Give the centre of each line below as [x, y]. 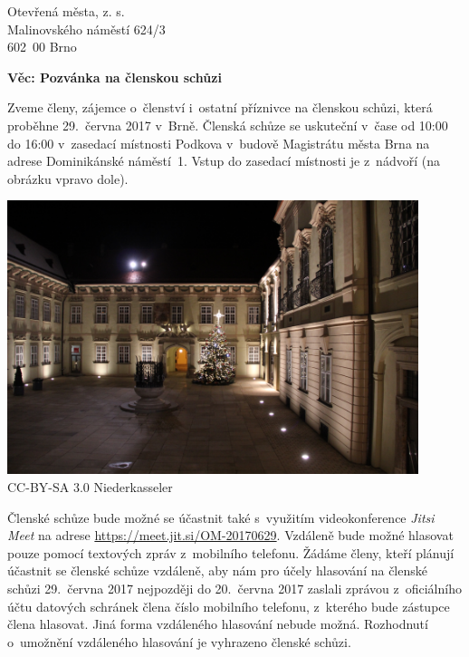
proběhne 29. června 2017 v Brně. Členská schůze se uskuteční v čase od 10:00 [228, 125]
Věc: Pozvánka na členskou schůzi [115, 77]
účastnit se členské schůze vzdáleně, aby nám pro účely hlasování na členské [217, 570]
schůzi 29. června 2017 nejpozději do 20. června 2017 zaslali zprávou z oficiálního [234, 588]
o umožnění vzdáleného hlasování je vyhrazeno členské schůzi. [179, 641]
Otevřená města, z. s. [66, 11]
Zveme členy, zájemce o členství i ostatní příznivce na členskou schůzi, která [220, 107]
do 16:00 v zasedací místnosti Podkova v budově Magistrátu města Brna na [219, 143]
